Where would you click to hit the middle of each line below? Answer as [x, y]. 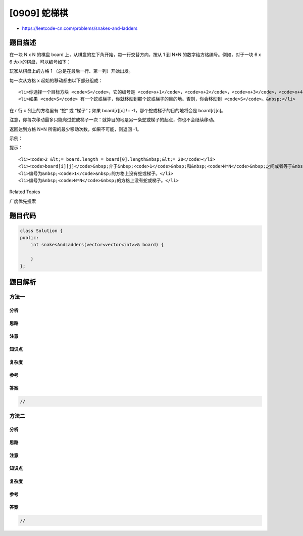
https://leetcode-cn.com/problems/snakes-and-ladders [80, 28]
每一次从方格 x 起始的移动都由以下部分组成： [56, 80]
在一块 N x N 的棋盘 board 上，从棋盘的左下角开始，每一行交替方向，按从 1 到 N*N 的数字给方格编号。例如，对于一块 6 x [135, 55]
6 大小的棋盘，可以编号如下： [40, 62]
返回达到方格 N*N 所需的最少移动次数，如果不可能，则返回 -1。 [75, 129]
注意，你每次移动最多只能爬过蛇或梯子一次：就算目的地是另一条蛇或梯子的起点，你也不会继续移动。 [113, 120]
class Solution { [41, 231]
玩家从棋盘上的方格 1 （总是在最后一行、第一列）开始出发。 [71, 71]
